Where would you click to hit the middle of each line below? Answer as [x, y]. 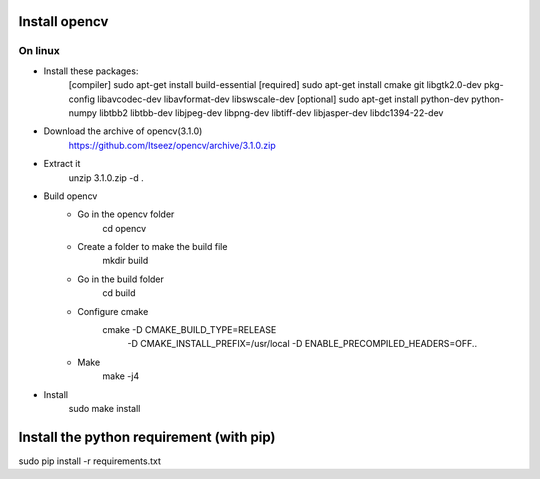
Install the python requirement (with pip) [147, 436]
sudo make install [104, 408]
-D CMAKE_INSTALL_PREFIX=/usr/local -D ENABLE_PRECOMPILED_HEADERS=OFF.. [302, 344]
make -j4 [121, 376]
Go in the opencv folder [126, 214]
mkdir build [125, 261]
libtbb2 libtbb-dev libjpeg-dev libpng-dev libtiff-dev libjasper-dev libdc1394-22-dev [271, 112]
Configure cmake [113, 311]
